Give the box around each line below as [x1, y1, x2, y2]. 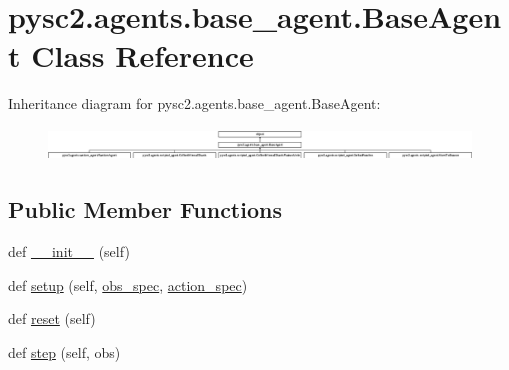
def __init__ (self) [8, 241, 130, 262]
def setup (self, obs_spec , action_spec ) [8, 274, 248, 295]
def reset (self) [8, 308, 96, 329]
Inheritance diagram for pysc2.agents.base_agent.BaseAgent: [8, 93, 381, 114]
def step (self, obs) [8, 341, 121, 362]
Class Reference [31, 35, 254, 76]
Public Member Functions [8, 194, 282, 225]
